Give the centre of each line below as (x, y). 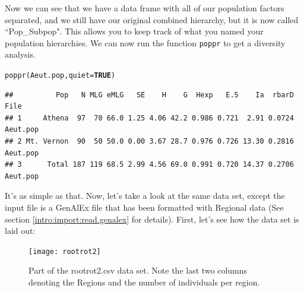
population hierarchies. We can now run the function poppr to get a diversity (145, 42)
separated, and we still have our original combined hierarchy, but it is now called (152, 19)
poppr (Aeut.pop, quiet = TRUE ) (60, 76)
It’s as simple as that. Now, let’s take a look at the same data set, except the (145, 196)
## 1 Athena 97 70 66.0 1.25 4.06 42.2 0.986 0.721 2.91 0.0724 (149, 118)
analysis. (20, 54)
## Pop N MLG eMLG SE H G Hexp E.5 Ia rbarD (149, 95)
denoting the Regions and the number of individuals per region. (144, 282)
